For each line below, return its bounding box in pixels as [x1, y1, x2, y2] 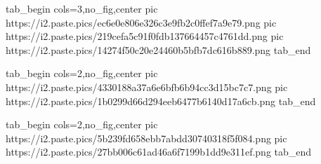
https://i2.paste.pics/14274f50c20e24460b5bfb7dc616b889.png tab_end [6, 42, 311, 57]
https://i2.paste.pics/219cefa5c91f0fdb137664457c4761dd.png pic [6, 29, 284, 43]
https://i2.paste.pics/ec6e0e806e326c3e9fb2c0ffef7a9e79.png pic [6, 15, 277, 29]
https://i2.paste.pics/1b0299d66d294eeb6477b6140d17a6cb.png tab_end [6, 93, 316, 108]
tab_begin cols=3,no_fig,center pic [6, 1, 158, 15]
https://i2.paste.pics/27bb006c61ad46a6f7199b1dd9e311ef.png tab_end [6, 144, 312, 159]
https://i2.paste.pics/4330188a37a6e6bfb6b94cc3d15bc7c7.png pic [6, 79, 288, 94]
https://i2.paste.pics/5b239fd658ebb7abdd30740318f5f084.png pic [6, 130, 287, 145]
